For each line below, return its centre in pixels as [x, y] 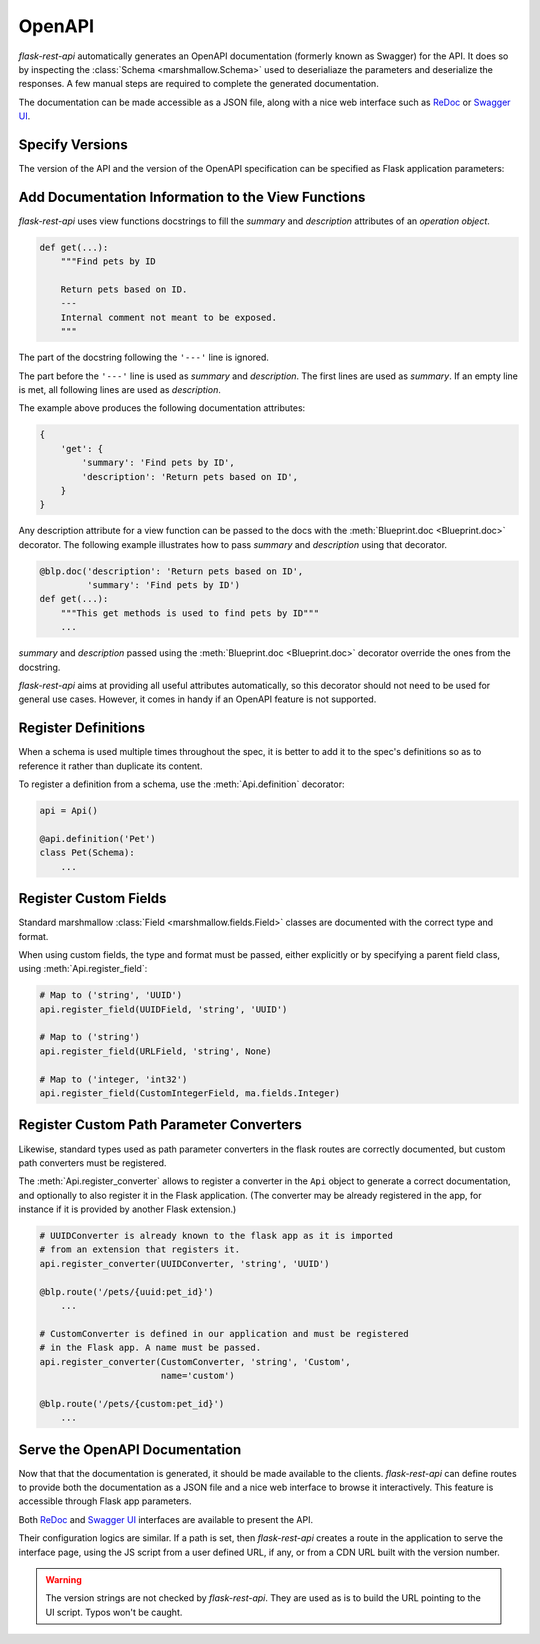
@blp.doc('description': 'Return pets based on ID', [171, 571]
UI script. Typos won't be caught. [114, 1612]
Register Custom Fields [92, 898]
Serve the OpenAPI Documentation [130, 1449]
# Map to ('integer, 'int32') [113, 1079]
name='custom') [197, 1375]
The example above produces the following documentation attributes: [162, 408]
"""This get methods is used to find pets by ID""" [190, 613]
